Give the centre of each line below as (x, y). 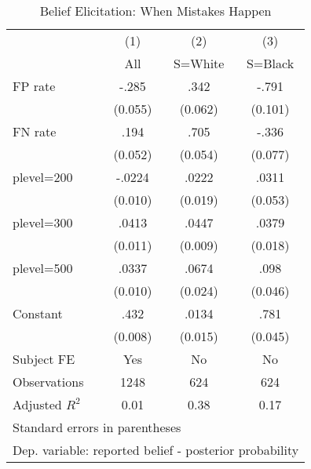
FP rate (34, 86)
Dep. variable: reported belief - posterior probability (156, 450)
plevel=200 (43, 177)
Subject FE (44, 359)
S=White (199, 63)
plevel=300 (43, 222)
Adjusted (37, 404)
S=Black (270, 63)
